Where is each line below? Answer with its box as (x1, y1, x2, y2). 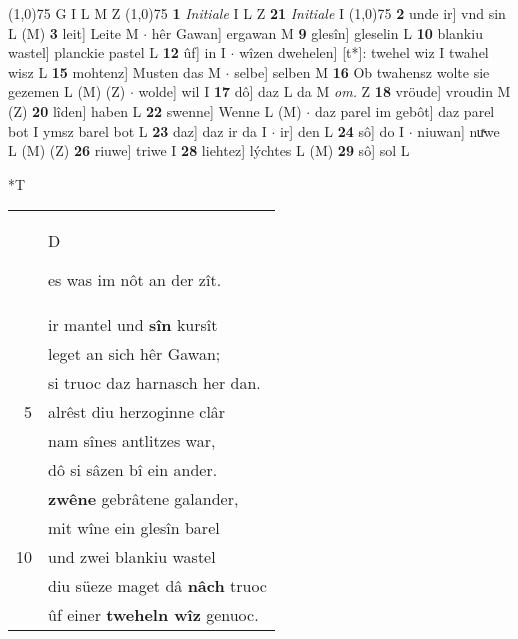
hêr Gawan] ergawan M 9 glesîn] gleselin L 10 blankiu (151, 22, 483, 43)
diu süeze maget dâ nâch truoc (48, 574, 267, 598)
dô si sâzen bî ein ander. (48, 458, 218, 482)
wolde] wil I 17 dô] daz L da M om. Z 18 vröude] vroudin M (138, 81, 511, 102)
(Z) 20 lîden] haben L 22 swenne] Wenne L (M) (8, 100, 302, 121)
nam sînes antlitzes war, (48, 429, 216, 453)
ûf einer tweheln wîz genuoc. (48, 603, 259, 627)
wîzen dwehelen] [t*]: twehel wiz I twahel (239, 42, 489, 63)
